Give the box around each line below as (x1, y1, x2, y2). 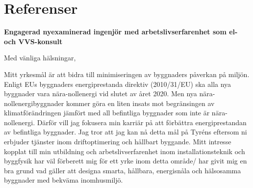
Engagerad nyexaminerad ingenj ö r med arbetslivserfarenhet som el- (4, 27, 238, 37)
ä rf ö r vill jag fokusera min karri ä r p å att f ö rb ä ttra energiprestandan (42, 117, 247, 127)
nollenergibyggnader (4, 98, 64, 108)
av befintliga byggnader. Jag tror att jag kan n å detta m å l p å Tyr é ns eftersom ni (4, 127, 247, 137)
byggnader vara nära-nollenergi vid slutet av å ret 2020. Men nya (4, 88, 197, 99)
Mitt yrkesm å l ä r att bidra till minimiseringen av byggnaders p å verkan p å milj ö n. (4, 69, 250, 79)
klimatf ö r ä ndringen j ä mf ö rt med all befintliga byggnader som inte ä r (4, 107, 210, 118)
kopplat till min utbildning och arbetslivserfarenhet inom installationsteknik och (4, 146, 245, 156)
